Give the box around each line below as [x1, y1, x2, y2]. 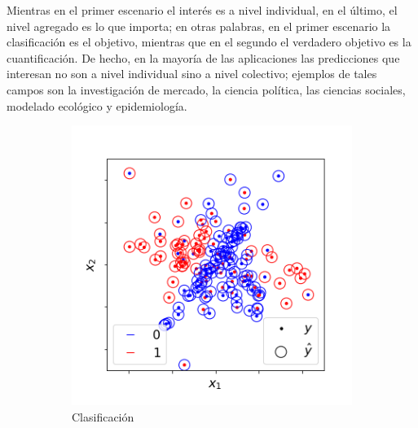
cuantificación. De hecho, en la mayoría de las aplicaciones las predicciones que [7, 49, 400, 66]
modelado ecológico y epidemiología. [7, 97, 187, 114]
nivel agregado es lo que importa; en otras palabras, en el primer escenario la [7, 17, 391, 34]
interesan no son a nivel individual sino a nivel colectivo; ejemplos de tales [7, 65, 377, 82]
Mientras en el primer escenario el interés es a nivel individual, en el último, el [7, 2, 398, 18]
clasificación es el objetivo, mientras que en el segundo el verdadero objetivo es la [7, 33, 411, 50]
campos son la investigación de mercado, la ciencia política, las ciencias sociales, [7, 81, 406, 98]
